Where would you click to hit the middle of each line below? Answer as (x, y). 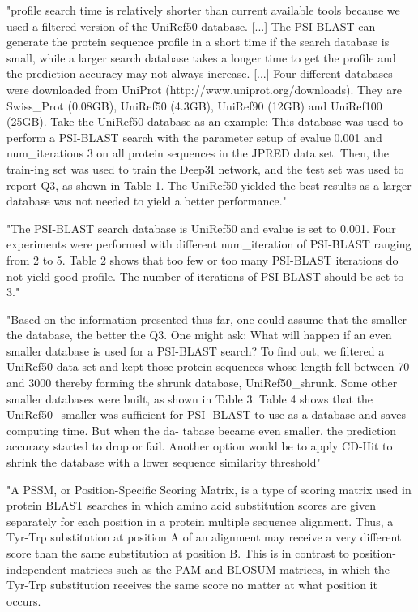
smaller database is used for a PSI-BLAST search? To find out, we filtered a (196, 350)
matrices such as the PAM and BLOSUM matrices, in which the (230, 569)
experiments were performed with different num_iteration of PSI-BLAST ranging (209, 244)
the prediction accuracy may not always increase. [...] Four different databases (200, 73)
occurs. (24, 600)
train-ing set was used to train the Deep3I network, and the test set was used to (205, 168)
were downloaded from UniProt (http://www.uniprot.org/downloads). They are (204, 89)
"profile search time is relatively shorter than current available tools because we (203, 10)
